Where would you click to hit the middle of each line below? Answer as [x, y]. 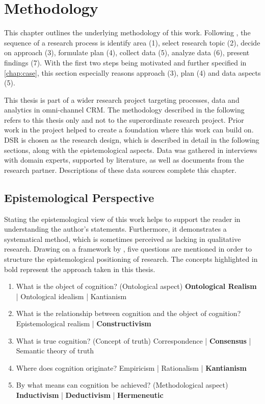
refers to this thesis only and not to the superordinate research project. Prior [124, 119]
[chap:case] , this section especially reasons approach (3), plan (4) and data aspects [132, 72]
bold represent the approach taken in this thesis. [80, 269]
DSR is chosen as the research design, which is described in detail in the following [132, 140]
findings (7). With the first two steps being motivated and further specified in [125, 62]
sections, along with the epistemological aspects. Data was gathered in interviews [131, 150]
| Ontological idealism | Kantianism [71, 296]
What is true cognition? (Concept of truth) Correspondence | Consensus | [134, 340]
